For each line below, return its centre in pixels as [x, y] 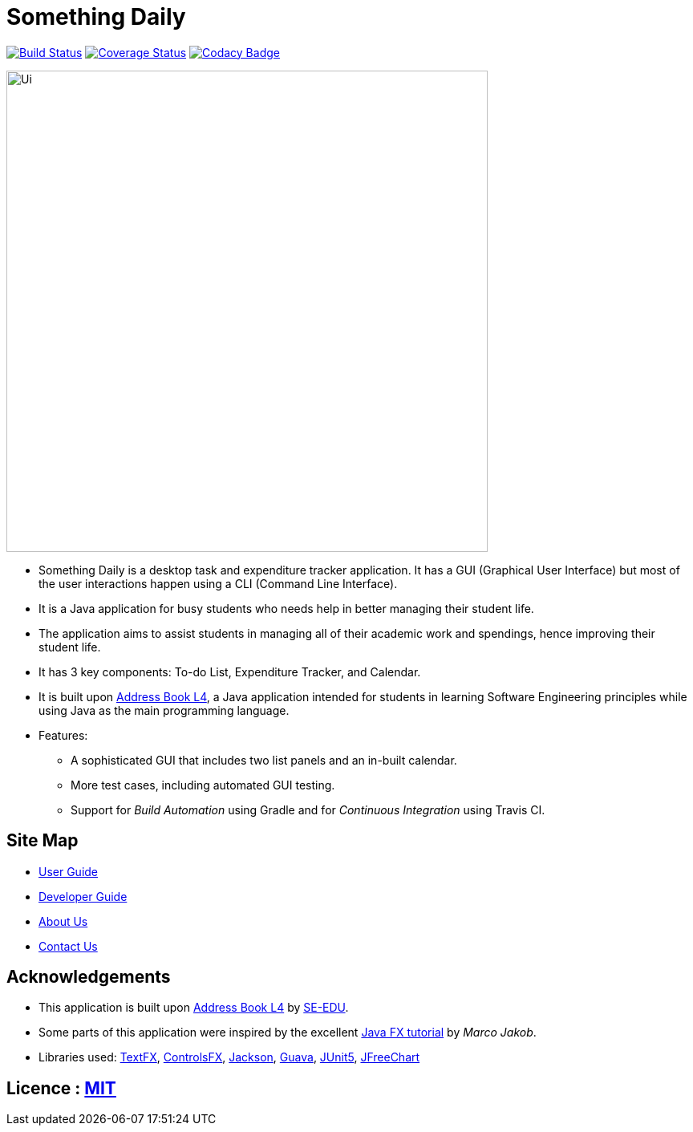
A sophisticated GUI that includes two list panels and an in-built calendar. [264, 760]
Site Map [43, 841]
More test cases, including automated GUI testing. [203, 785]
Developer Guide [83, 896]
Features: [63, 735]
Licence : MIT [61, 1088]
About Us [63, 921]
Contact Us [68, 946]
